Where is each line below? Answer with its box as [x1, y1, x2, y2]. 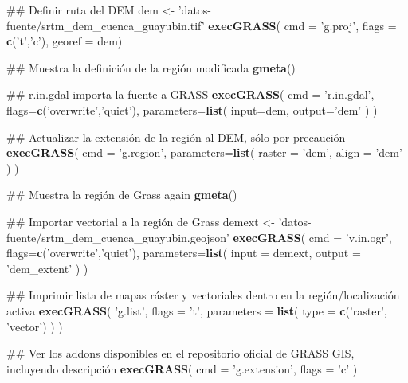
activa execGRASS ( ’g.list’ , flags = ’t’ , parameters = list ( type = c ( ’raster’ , [6, 302, 387, 319]
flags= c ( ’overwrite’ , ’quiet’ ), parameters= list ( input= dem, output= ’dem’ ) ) [6, 101, 378, 118]
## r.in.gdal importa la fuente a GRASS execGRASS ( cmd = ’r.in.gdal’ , [6, 86, 375, 103]
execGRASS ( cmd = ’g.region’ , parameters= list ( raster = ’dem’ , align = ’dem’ [6, 144, 402, 161]
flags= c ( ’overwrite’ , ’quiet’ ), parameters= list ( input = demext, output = [6, 244, 361, 261]
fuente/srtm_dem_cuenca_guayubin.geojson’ [6, 229, 229, 245]
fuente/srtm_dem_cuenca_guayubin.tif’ [6, 17, 205, 33]
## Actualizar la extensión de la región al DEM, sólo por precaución [6, 128, 346, 145]
